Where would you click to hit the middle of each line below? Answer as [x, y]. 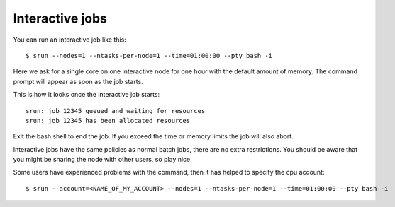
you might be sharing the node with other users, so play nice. [103, 160]
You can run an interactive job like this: [70, 40]
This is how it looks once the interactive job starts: [86, 95]
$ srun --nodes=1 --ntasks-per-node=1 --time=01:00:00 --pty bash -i [149, 55]
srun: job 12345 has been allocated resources [108, 120]
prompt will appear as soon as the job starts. [78, 81]
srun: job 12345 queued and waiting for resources [116, 111]
